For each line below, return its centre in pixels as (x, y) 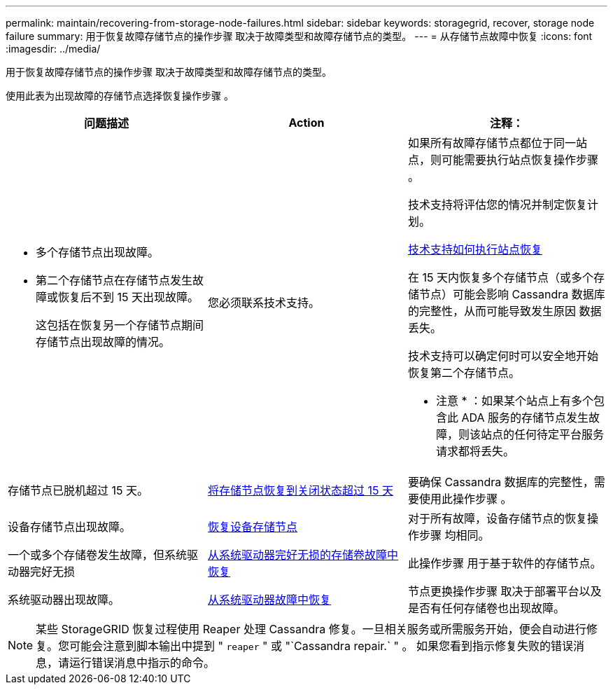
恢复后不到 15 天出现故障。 (129, 297)
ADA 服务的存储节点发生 (525, 418)
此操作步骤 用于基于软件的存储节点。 (505, 563)
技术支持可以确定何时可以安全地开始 (503, 356)
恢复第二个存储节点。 (464, 373)
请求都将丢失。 (475, 451)
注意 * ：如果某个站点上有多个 (514, 401)
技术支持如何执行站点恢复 (475, 249)
